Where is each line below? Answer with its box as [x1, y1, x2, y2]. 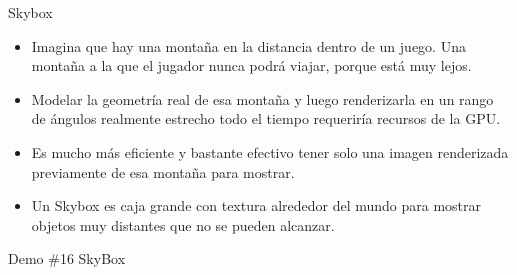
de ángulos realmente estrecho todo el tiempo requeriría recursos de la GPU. [31, 108, 501, 129]
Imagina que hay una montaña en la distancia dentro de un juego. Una [31, 35, 466, 56]
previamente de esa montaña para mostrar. [31, 161, 295, 182]
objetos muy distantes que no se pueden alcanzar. [31, 214, 335, 235]
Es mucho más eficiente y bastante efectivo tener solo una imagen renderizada [31, 141, 509, 162]
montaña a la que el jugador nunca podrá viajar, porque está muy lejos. [31, 55, 472, 76]
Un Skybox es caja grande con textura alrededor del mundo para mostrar [31, 195, 482, 216]
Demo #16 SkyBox [8, 248, 126, 269]
